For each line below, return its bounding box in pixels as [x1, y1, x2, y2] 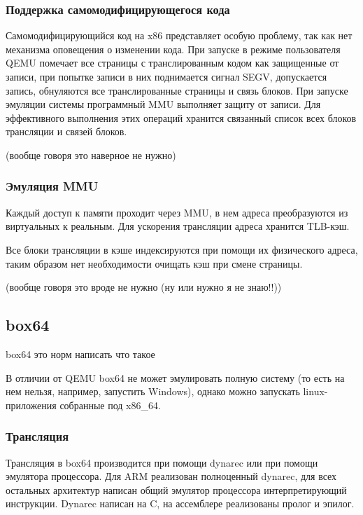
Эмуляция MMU [6, 177, 99, 195]
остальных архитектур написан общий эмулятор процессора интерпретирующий [6, 482, 347, 497]
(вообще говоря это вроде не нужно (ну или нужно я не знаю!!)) [6, 280, 282, 294]
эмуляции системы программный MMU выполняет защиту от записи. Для [6, 97, 321, 111]
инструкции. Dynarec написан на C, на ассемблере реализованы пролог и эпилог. [6, 496, 355, 511]
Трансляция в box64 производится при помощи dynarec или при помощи [6, 455, 318, 469]
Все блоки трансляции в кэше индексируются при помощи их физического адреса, [6, 242, 358, 256]
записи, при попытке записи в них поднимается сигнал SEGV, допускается [6, 69, 327, 83]
